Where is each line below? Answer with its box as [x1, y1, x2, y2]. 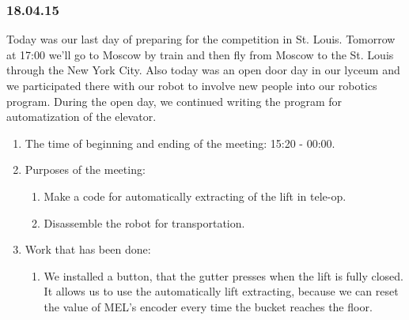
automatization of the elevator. [6, 108, 157, 125]
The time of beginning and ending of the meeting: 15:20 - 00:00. [25, 134, 335, 151]
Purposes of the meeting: [25, 161, 146, 178]
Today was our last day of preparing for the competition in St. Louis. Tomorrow [6, 31, 396, 47]
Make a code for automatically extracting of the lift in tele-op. [44, 187, 347, 204]
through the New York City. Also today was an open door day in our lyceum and [6, 62, 400, 78]
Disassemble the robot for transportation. [44, 214, 245, 231]
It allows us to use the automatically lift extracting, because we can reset [44, 283, 399, 299]
